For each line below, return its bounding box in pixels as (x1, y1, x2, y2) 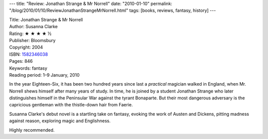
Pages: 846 (9, 58, 33, 64)
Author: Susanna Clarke (9, 24, 58, 30)
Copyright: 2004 (9, 45, 43, 50)
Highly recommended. (9, 127, 55, 133)
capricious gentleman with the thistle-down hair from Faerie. (9, 102, 133, 108)
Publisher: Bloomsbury (9, 37, 56, 43)
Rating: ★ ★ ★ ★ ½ (9, 30, 52, 37)
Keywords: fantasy (9, 65, 48, 71)
